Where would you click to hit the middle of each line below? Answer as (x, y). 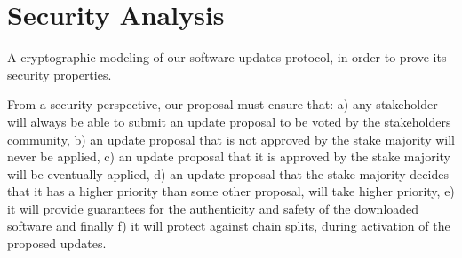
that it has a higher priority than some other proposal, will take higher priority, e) (231, 191)
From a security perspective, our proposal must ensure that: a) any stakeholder (223, 104)
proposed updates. (57, 243)
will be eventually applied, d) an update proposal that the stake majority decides (228, 173)
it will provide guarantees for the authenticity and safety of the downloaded (213, 208)
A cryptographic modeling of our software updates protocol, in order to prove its (227, 57)
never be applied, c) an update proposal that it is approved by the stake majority (229, 156)
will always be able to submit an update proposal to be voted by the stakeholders (229, 121)
